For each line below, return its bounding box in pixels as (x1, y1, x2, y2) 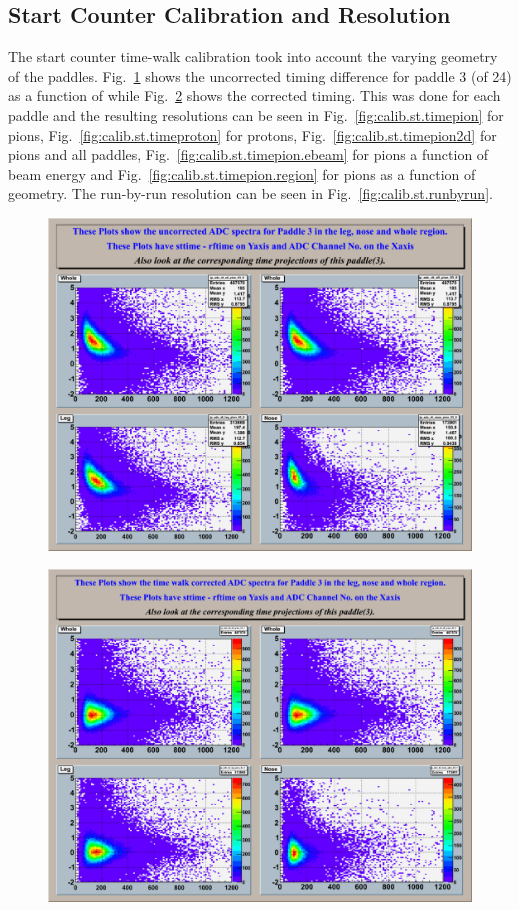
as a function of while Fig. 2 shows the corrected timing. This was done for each (8, 85, 501, 106)
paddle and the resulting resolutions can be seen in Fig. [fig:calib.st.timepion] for (8, 104, 504, 125)
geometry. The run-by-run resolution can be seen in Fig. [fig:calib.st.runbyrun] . (8, 183, 493, 204)
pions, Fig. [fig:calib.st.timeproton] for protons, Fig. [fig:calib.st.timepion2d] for (8, 124, 497, 145)
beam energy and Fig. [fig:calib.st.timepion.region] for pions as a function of (8, 163, 476, 184)
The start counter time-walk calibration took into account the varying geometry (8, 46, 498, 67)
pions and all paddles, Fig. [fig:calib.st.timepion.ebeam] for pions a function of (8, 144, 489, 165)
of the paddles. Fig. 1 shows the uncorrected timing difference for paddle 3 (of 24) (8, 65, 512, 86)
